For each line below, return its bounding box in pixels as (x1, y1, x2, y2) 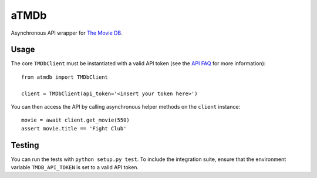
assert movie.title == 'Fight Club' (21, 125, 127, 132)
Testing (11, 140, 39, 150)
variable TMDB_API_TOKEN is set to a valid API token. (11, 164, 139, 171)
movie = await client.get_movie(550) (21, 117, 130, 123)
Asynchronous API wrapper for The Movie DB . (11, 29, 123, 36)
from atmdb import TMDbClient (21, 73, 109, 80)
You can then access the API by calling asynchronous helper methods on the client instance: (11, 103, 241, 110)
